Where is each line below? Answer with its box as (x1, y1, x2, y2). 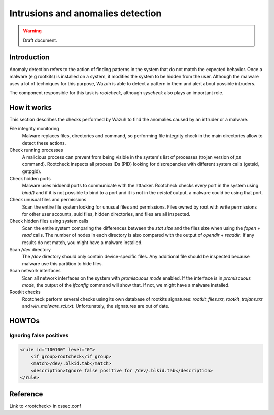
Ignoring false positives (9, 332, 69, 339)
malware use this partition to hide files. (22, 260, 104, 266)
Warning (23, 28, 42, 34)
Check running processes (9, 147, 63, 153)
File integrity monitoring (9, 126, 59, 132)
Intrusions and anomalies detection (9, 8, 162, 19)
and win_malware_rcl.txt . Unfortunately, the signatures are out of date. (22, 303, 170, 309)
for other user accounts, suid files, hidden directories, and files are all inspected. (22, 211, 190, 217)
